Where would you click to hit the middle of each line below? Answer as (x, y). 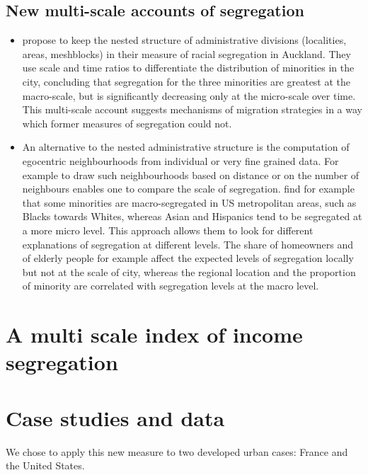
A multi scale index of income (154, 334)
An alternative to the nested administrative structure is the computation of (186, 147)
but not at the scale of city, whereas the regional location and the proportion (189, 271)
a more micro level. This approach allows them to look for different (168, 230)
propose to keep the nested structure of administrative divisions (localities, (184, 40)
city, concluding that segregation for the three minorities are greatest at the (186, 81)
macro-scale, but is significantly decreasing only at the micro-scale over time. (189, 95)
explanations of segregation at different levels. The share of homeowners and (188, 244)
